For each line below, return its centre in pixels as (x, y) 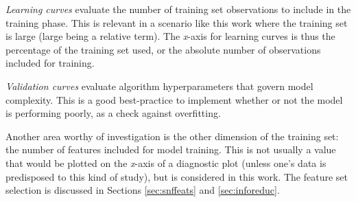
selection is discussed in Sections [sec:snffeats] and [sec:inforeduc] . (143, 190)
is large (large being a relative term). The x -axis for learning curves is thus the (170, 36)
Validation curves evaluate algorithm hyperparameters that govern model (159, 86)
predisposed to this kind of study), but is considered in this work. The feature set (177, 176)
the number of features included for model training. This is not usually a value (171, 149)
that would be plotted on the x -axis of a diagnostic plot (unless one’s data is (166, 162)
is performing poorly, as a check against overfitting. (113, 113)
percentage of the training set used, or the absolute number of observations (163, 49)
